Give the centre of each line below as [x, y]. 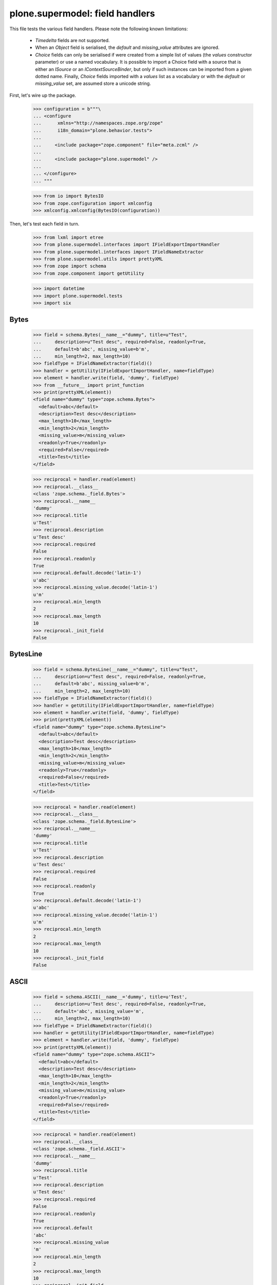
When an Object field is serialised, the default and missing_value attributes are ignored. [127, 48]
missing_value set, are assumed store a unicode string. [93, 84]
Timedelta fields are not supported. [73, 40]
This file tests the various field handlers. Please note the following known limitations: [99, 29]
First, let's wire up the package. [43, 95]
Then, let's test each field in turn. [44, 224]
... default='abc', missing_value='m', [89, 1011]
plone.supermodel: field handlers [82, 13]
